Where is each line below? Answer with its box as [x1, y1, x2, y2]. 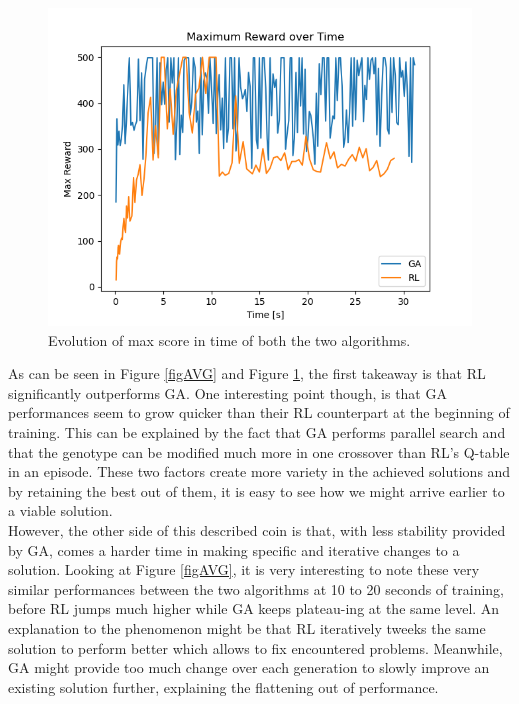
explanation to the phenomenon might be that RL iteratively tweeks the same [8, 617, 486, 638]
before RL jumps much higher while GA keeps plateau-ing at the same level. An [8, 598, 500, 619]
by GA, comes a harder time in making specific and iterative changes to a [8, 539, 460, 560]
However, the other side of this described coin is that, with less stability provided [8, 519, 506, 540]
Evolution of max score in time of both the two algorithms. [48, 329, 411, 350]
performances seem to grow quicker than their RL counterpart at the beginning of [8, 402, 510, 423]
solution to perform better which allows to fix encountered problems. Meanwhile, [8, 637, 503, 658]
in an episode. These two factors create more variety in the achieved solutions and [8, 461, 511, 482]
